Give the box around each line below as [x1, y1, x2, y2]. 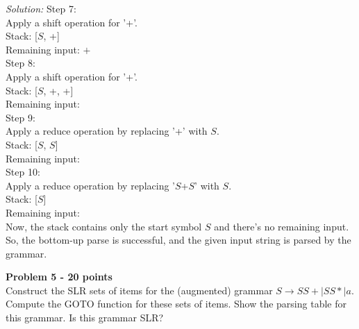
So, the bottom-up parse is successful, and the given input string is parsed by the [6, 233, 351, 247]
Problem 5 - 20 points [6, 269, 112, 284]
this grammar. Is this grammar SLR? [6, 310, 164, 325]
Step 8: [6, 56, 35, 70]
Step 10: [6, 164, 40, 179]
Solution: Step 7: [6, 1, 76, 15]
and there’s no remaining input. [214, 219, 349, 233]
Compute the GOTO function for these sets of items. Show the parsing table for [6, 296, 347, 311]
